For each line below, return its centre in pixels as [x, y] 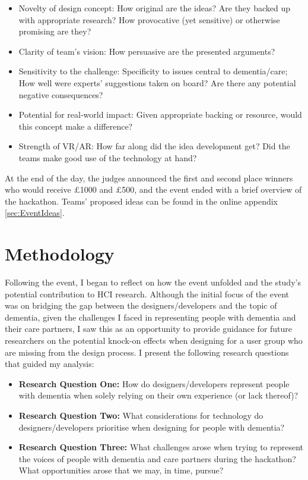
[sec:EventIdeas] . [35, 213]
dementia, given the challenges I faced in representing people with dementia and [150, 317]
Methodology [60, 254]
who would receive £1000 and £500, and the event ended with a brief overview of [153, 189]
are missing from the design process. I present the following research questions [147, 352]
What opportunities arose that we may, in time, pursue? [121, 470]
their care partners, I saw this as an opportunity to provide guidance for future [149, 329]
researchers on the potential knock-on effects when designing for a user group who [154, 340]
